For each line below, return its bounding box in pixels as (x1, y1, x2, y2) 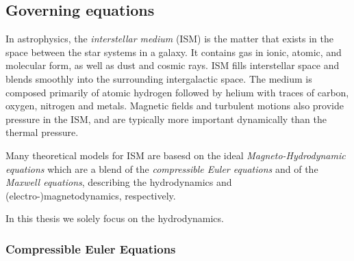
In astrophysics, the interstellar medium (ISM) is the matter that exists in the (5, 31, 333, 46)
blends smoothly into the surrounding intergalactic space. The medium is (5, 71, 312, 85)
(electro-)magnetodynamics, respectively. (5, 188, 176, 202)
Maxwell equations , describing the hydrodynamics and (5, 175, 232, 189)
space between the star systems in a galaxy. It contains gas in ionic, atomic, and (5, 44, 342, 59)
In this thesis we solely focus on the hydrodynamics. (5, 211, 224, 225)
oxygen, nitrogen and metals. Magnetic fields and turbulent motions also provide (5, 98, 344, 113)
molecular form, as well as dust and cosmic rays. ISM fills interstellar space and (5, 58, 340, 72)
